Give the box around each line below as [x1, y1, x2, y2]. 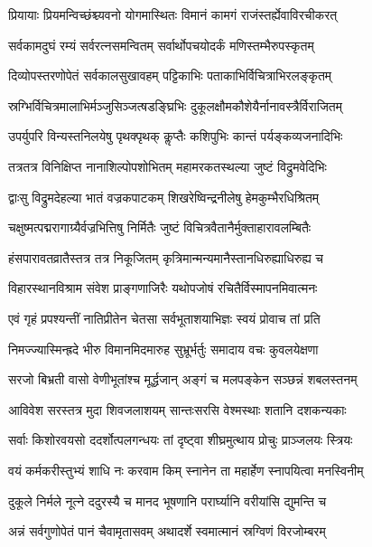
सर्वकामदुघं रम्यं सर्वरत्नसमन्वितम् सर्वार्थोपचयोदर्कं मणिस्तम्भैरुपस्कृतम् [8, 35, 314, 54]
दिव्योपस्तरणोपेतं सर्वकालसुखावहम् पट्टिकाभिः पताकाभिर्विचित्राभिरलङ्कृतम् [8, 66, 332, 85]
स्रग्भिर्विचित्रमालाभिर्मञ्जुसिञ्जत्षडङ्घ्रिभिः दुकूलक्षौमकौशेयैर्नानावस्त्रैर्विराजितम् [8, 96, 342, 115]
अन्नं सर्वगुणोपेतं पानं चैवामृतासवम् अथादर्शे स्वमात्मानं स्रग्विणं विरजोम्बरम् [8, 522, 326, 541]
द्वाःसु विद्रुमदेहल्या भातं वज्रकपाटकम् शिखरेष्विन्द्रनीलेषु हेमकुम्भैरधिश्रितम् [8, 187, 320, 206]
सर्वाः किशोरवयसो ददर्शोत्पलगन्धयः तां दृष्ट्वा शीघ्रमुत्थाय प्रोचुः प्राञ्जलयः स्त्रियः [8, 430, 353, 449]
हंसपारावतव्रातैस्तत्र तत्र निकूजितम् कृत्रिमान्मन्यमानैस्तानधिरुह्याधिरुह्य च [8, 248, 323, 267]
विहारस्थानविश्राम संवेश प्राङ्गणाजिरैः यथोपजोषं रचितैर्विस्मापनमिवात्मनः [8, 278, 318, 297]
